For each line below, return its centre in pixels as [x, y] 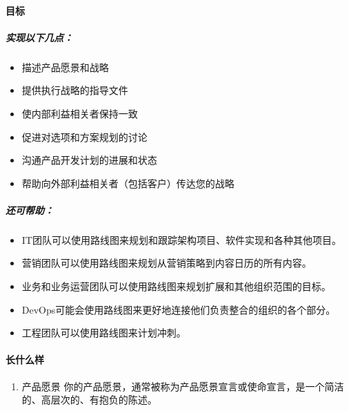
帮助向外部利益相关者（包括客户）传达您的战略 [128, 183]
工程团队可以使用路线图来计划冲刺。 [104, 333]
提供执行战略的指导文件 [75, 90]
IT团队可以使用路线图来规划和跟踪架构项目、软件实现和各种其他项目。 [181, 239]
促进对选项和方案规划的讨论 [84, 136]
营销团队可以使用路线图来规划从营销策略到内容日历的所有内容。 [167, 263]
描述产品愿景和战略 [65, 67]
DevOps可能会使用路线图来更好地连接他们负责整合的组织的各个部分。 [179, 309]
